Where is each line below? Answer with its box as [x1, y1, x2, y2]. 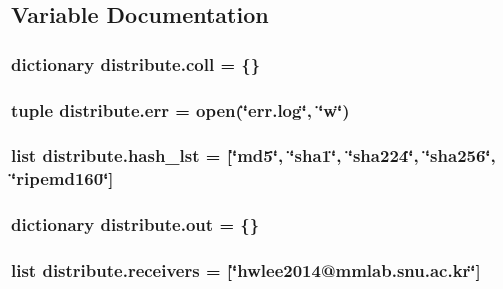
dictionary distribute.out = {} [11, 212, 260, 237]
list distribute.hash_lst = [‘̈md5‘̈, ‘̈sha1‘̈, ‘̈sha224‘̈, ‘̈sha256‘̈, [11, 143, 496, 168]
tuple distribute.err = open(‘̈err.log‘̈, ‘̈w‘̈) [11, 97, 350, 122]
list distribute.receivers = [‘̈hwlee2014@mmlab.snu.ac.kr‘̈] [11, 258, 481, 282]
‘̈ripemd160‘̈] [11, 166, 114, 191]
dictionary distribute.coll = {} [11, 51, 261, 76]
